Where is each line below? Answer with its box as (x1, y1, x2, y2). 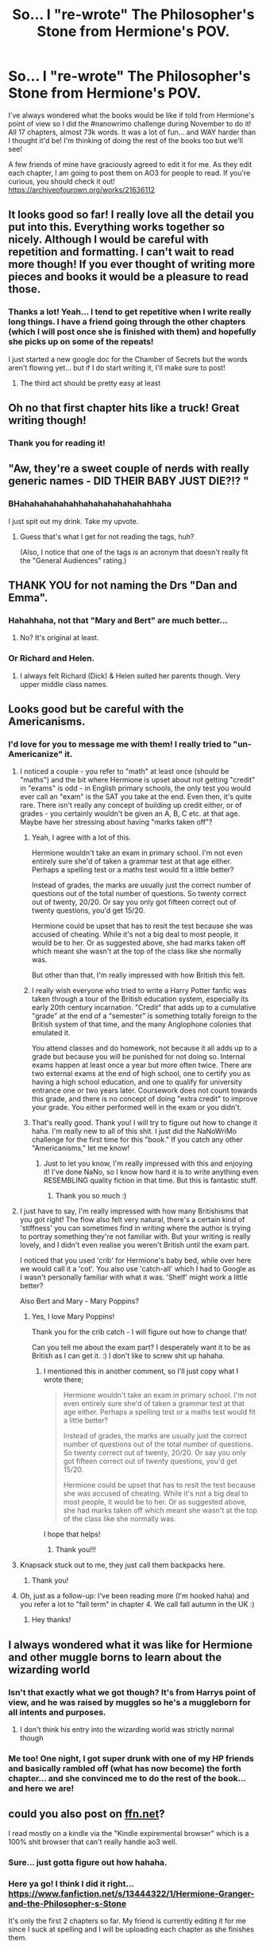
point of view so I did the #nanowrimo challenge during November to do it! (8, 118, 252, 128)
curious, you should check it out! (8, 177, 115, 186)
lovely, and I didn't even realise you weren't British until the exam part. (19, 1240, 250, 1250)
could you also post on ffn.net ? (8, 1807, 165, 1821)
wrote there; (43, 1375, 84, 1384)
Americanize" (8, 748, 64, 759)
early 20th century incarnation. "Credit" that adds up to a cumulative (31, 1003, 256, 1012)
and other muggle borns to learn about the (8, 1650, 222, 1664)
